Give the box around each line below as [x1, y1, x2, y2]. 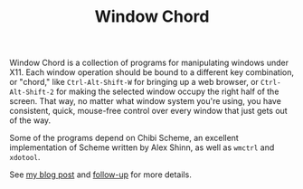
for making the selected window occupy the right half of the [55, 86, 279, 97]
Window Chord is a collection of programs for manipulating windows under [9, 57, 289, 69]
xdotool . [9, 152, 41, 163]
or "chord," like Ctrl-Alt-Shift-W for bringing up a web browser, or [9, 77, 260, 88]
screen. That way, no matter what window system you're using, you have [9, 96, 282, 107]
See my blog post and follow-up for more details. [9, 169, 192, 180]
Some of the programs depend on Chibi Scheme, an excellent [9, 133, 240, 144]
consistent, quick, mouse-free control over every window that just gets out [9, 106, 288, 117]
